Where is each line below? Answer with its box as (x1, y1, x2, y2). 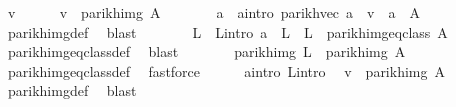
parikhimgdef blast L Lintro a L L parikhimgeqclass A (7, 21, 448, 42)
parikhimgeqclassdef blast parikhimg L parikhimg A (7, 41, 406, 62)
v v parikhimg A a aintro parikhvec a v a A (7, 2, 420, 22)
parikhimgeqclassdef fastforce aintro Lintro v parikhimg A (7, 60, 445, 81)
